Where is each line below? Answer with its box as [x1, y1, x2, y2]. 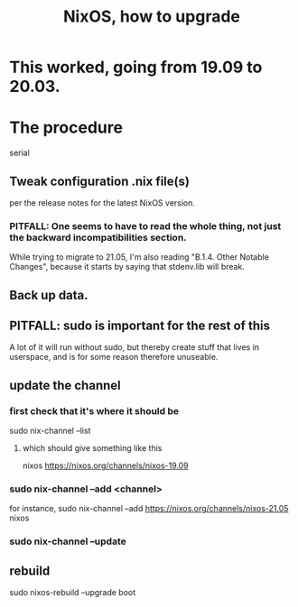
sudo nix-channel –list [9, 426, 91, 437]
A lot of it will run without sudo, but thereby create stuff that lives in [9, 342, 260, 353]
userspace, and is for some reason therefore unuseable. [9, 352, 219, 363]
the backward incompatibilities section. [9, 231, 187, 244]
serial [9, 147, 30, 159]
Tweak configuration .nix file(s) [9, 173, 190, 189]
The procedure [9, 117, 124, 138]
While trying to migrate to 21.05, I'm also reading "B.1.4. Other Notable [9, 252, 269, 262]
